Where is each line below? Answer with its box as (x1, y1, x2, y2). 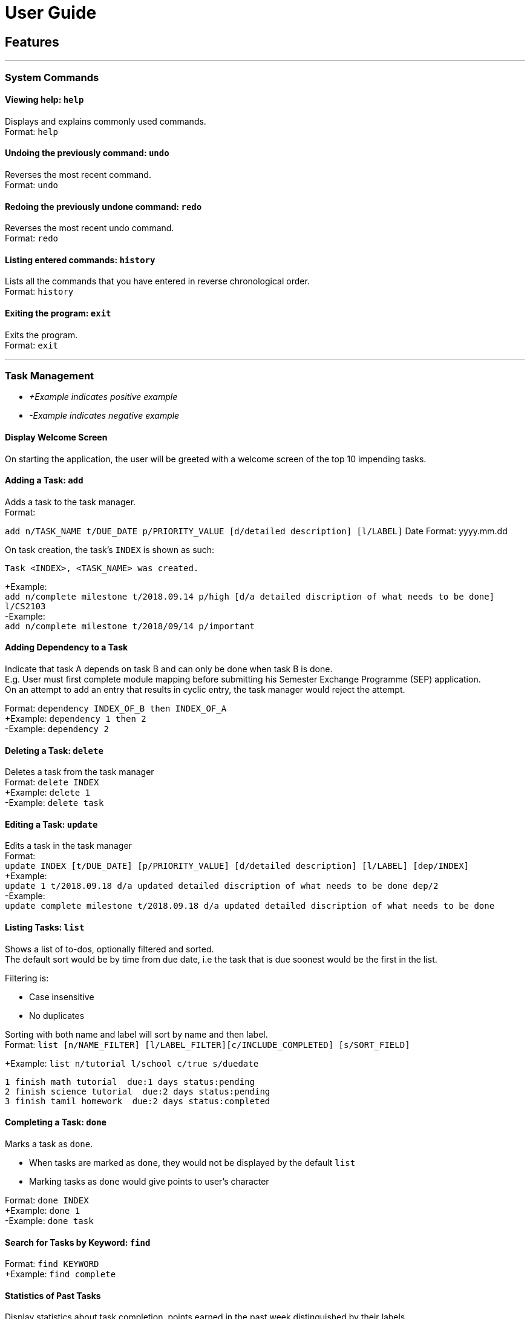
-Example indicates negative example (29, 410, 180, 421)
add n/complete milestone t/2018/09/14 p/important (5, 621, 255, 631)
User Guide (5, 2, 97, 23)
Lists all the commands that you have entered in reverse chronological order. (5, 276, 310, 287)
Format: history (5, 286, 74, 297)
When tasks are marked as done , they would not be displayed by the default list (29, 1157, 356, 1168)
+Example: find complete (5, 1269, 116, 1280)
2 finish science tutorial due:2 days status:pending (5, 1086, 270, 1096)
